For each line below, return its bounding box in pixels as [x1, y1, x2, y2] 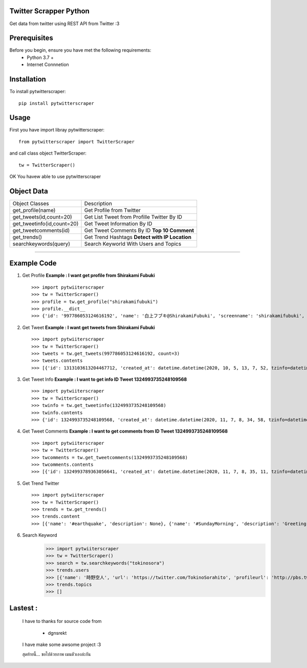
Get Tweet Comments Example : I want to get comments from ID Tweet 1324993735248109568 [22, 428, 228, 435]
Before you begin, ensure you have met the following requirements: [9, 47, 151, 53]
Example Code [9, 259, 57, 268]
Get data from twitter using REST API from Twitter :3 [9, 20, 120, 27]
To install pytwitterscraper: [9, 89, 66, 95]
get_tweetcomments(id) [12, 227, 70, 234]
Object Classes [12, 200, 50, 207]
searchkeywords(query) [12, 240, 71, 247]
